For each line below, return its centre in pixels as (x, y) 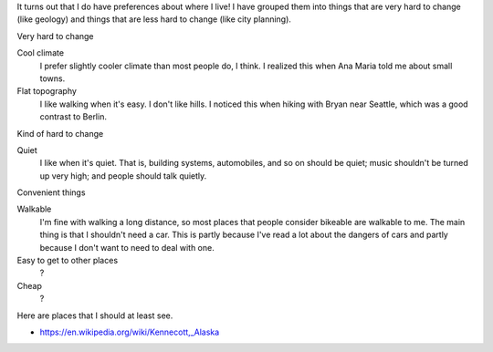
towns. (52, 78)
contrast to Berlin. (73, 117)
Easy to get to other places (68, 261)
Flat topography (47, 91)
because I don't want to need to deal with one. (127, 247)
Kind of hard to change (60, 133)
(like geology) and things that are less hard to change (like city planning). (154, 19)
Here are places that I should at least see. (95, 316)
